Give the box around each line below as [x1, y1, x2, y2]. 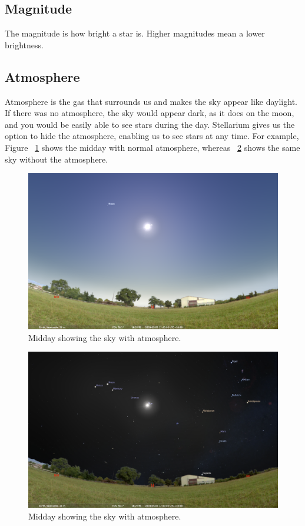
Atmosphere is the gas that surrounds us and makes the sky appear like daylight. [5, 95, 297, 107]
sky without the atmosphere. [5, 153, 108, 165]
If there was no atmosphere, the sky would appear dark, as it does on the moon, [5, 107, 294, 119]
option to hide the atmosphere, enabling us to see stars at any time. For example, [5, 130, 299, 142]
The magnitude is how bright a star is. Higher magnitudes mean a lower [5, 27, 265, 39]
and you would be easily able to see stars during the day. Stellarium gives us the [5, 118, 295, 130]
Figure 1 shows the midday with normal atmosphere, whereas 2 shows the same [5, 141, 300, 153]
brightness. [5, 38, 44, 51]
